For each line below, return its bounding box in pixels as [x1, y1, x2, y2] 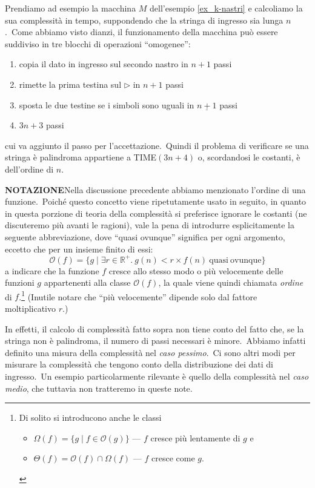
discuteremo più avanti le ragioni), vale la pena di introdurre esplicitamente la [5, 219, 294, 231]
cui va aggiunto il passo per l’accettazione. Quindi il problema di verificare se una [5, 139, 309, 151]
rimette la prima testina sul [19, 77, 122, 90]
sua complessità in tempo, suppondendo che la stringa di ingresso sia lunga [5, 13, 283, 26]
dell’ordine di [5, 162, 54, 175]
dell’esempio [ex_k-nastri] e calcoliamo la [150, 2, 303, 14]
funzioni [5, 276, 35, 289]
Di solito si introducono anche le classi [19, 411, 162, 424]
